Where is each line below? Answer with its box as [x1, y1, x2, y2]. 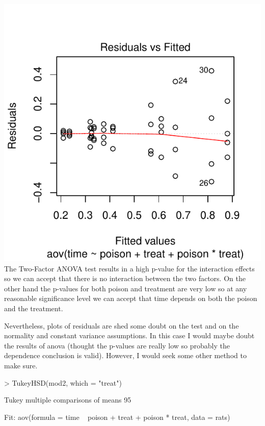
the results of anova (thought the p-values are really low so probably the [4, 340, 230, 350]
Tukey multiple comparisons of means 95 [4, 394, 131, 405]
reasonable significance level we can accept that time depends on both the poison [4, 293, 257, 304]
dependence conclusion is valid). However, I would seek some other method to [4, 350, 247, 361]
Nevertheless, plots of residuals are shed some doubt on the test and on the [4, 320, 239, 331]
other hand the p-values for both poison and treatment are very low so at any [4, 283, 247, 293]
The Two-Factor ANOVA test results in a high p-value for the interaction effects [4, 263, 255, 273]
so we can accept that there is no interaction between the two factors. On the [4, 273, 246, 284]
